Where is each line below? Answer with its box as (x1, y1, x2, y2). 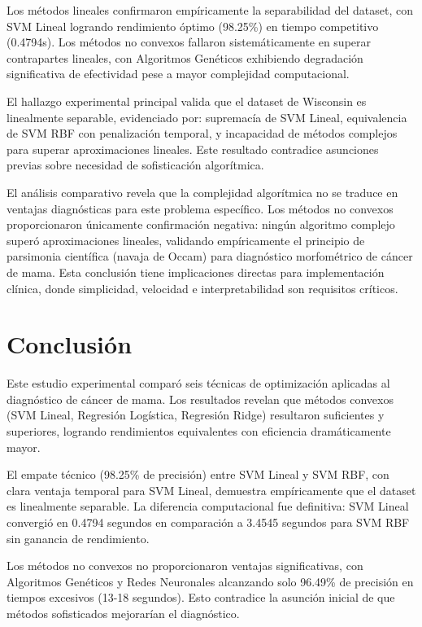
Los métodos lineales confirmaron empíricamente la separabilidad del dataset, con (7, 2, 414, 18)
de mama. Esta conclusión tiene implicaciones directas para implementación (7, 263, 385, 280)
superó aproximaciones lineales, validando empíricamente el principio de (7, 231, 365, 248)
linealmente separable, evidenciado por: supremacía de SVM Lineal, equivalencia (7, 108, 407, 125)
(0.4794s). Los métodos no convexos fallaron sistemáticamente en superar (7, 33, 372, 50)
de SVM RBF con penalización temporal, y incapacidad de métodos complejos (7, 125, 398, 142)
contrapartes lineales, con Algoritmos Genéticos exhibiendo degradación (7, 49, 363, 66)
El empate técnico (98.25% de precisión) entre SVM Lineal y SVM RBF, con (7, 466, 389, 483)
